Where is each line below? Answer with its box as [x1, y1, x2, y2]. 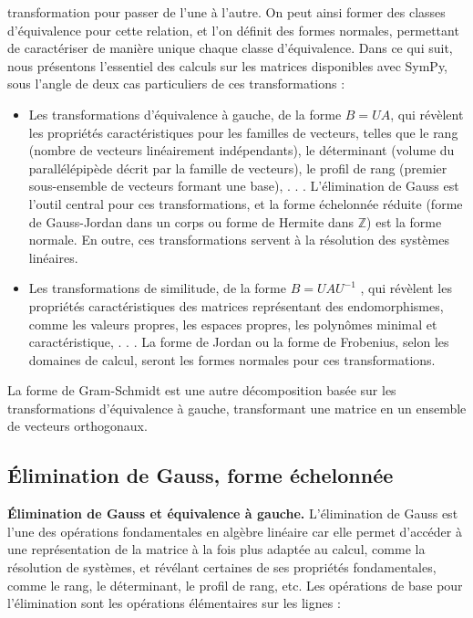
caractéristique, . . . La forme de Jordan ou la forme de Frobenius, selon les [28, 332, 449, 351]
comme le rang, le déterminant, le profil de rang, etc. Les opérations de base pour [7, 575, 463, 594]
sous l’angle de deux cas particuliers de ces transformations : [7, 74, 345, 93]
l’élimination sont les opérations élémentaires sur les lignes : [7, 593, 341, 613]
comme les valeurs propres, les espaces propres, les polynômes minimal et [28, 314, 437, 333]
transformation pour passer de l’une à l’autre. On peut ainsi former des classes [7, 3, 446, 21]
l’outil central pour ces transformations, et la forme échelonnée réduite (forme [28, 194, 463, 213]
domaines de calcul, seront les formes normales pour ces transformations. [28, 350, 436, 369]
